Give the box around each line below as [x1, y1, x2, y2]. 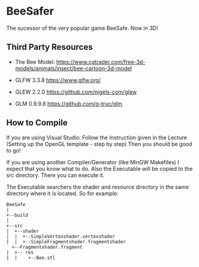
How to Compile [6, 117, 68, 128]
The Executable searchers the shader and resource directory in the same [6, 183, 189, 190]
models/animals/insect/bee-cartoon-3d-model [15, 64, 132, 72]
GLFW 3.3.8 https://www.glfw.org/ [15, 76, 101, 83]
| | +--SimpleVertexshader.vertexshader [6, 233, 115, 240]
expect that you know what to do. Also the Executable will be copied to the [6, 165, 193, 172]
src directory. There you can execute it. [6, 172, 105, 179]
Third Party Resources [6, 42, 93, 52]
